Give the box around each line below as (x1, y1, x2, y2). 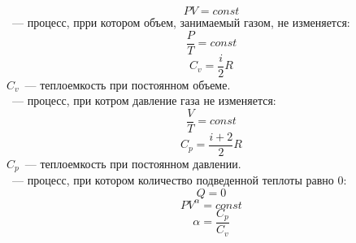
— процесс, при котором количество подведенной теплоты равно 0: (11, 171, 347, 189)
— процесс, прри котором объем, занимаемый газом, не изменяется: (11, 14, 350, 30)
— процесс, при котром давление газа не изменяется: (11, 92, 276, 109)
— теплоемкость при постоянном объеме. (24, 76, 231, 93)
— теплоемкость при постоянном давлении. (24, 155, 241, 172)
